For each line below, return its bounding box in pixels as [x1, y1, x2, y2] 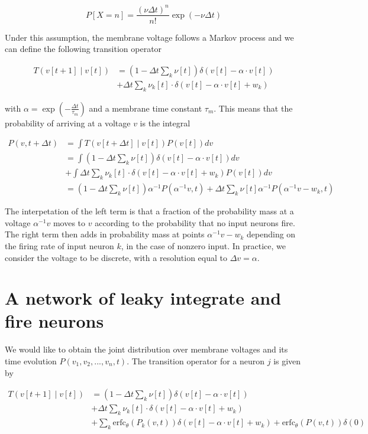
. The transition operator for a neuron [127, 355, 265, 367]
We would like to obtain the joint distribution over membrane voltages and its [5, 343, 288, 355]
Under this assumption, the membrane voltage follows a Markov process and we [5, 31, 294, 43]
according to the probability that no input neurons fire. [95, 216, 295, 229]
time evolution [5, 355, 57, 367]
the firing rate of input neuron [5, 239, 114, 252]
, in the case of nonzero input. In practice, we [121, 239, 286, 252]
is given [273, 355, 301, 367]
